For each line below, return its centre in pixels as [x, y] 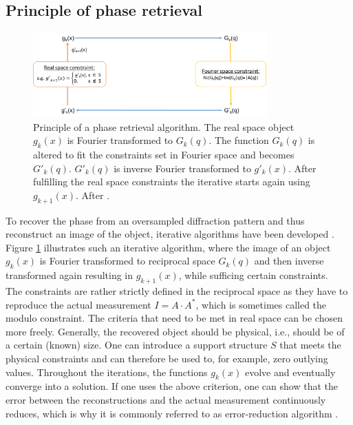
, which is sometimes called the [261, 304]
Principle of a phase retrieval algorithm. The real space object [164, 126]
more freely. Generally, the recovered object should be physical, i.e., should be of [175, 331]
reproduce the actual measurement [78, 304]
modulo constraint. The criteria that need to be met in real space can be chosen [174, 318]
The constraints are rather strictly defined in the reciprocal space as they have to [177, 291]
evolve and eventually [290, 372]
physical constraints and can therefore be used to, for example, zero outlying [167, 358]
